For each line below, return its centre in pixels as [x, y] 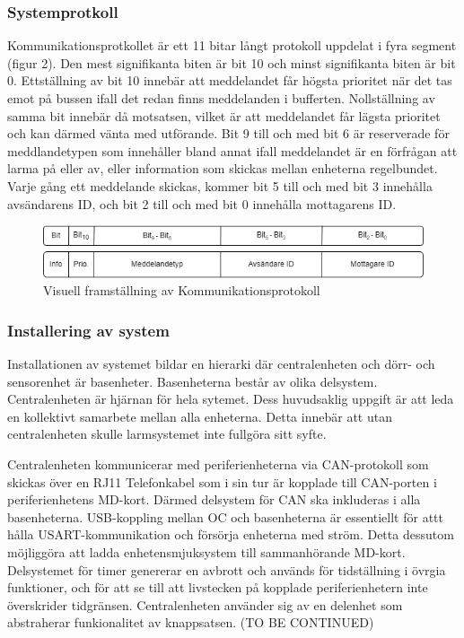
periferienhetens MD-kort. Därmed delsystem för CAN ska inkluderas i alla [214, 499]
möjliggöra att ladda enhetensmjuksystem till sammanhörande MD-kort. [206, 552]
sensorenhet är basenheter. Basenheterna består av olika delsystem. [193, 381]
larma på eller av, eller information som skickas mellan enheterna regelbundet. [223, 168]
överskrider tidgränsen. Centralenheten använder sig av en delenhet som [205, 604]
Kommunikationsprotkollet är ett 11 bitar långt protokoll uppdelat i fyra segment [232, 45]
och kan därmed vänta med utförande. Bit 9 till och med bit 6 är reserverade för [228, 133]
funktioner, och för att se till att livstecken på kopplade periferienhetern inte [218, 587]
